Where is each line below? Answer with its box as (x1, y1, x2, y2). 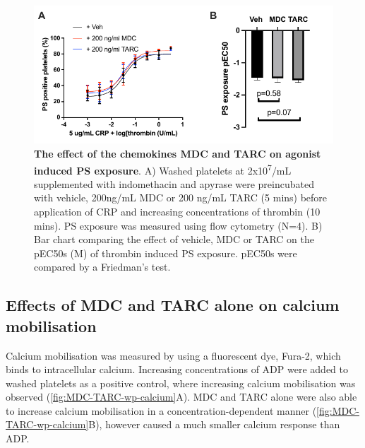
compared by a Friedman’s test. (34, 259, 171, 274)
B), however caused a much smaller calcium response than (88, 417, 340, 432)
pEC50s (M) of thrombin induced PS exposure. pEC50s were (34, 245, 297, 260)
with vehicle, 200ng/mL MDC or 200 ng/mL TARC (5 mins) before (34, 190, 328, 205)
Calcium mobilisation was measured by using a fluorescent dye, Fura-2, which (6, 348, 341, 362)
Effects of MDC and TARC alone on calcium (6, 294, 340, 316)
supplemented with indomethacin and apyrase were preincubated (34, 176, 314, 191)
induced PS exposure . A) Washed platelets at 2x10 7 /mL (34, 160, 292, 177)
